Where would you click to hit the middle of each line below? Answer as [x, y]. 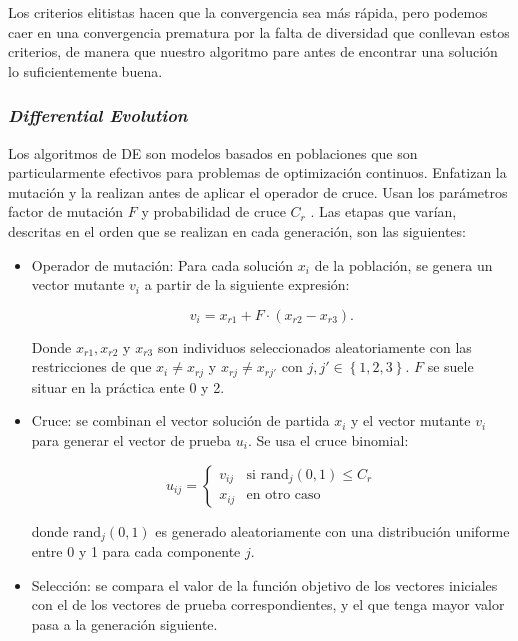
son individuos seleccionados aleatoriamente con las [314, 346]
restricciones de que [91, 366]
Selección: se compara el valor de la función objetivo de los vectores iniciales [264, 584]
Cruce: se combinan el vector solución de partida [180, 420]
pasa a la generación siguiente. [124, 623]
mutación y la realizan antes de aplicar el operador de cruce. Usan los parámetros [258, 191]
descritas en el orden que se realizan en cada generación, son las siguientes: [237, 230]
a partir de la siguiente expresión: [247, 284]
